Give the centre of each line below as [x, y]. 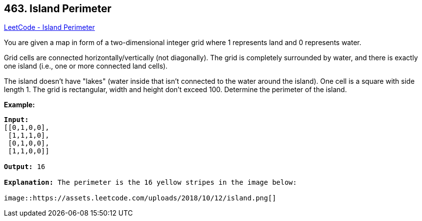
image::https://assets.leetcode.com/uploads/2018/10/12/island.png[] [140, 198]
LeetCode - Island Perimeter [49, 27]
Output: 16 [25, 167]
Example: [20, 105]
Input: [16, 120]
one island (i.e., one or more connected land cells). [86, 66]
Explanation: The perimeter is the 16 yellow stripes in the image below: [151, 183]
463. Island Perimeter [58, 9]
